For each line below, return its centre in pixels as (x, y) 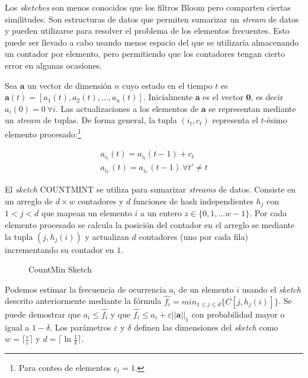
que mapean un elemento (87, 213)
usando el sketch (271, 289)
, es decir (267, 97)
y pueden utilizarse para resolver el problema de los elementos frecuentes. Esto (147, 31)
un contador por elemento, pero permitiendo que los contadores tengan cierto (145, 54)
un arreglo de (29, 201)
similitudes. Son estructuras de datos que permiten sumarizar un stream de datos (152, 19)
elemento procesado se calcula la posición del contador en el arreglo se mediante (150, 225)
